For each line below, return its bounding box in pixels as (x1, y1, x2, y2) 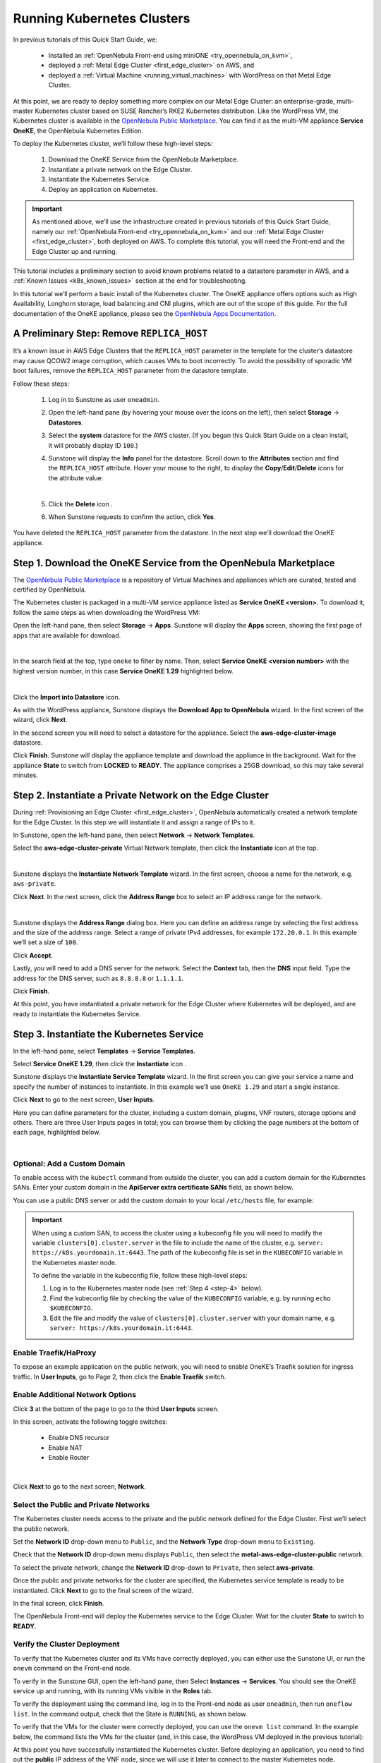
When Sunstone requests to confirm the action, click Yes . (48, 512, 216, 521)
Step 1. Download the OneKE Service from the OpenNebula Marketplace (13, 557, 335, 569)
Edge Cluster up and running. (32, 247, 118, 255)
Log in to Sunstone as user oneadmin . (48, 396, 160, 403)
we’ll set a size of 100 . (13, 938, 78, 946)
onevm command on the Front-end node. (13, 1664, 132, 1673)
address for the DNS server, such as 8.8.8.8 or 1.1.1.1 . (13, 974, 183, 982)
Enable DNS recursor (48, 1434, 109, 1442)
